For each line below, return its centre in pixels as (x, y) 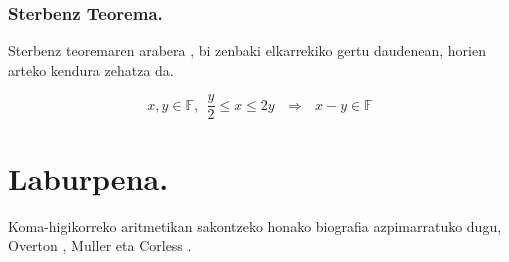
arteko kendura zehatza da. (91, 69)
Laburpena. (88, 177)
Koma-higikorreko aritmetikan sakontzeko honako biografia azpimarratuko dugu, (255, 225)
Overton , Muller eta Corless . (100, 245)
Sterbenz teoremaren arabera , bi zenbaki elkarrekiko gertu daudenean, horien (247, 50)
